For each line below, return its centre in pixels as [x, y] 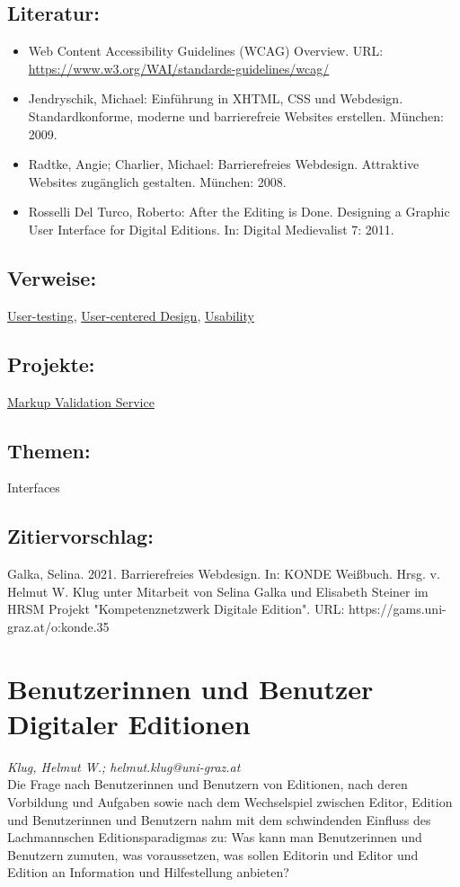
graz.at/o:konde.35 [58, 626]
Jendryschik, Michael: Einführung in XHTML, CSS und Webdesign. [216, 98]
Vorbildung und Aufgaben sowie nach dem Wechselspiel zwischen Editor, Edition [230, 802]
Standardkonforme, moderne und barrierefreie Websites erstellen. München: [236, 115]
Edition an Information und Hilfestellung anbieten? [148, 872]
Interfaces [34, 488]
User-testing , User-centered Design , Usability [131, 315]
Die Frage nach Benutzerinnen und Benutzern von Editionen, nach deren [208, 784]
